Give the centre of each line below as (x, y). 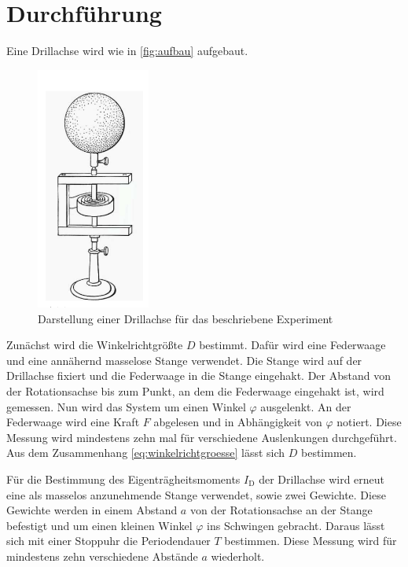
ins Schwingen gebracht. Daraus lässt (296, 525)
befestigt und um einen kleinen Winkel (99, 525)
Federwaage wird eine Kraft (73, 422)
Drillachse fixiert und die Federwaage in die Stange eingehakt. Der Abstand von (198, 376)
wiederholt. (238, 556)
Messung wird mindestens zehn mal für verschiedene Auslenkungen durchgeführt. (202, 437)
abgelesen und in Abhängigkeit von (238, 422)
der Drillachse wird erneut (322, 479)
